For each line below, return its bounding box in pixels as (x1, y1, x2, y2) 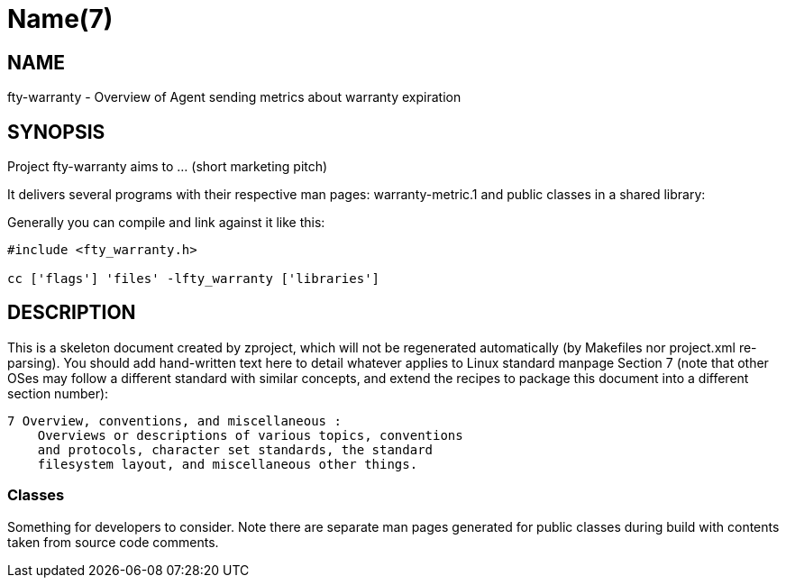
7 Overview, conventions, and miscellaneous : (7, 413, 342, 428)
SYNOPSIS (7, 120, 105, 143)
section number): (7, 385, 109, 401)
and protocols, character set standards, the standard (37, 442, 434, 457)
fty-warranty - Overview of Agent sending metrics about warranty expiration (7, 89, 462, 105)
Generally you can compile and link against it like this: (7, 215, 325, 231)
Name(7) (7, 4, 114, 34)
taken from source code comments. (7, 534, 219, 550)
